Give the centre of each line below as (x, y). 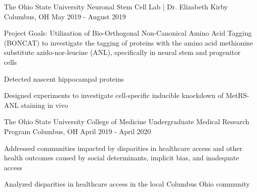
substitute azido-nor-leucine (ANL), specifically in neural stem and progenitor (122, 52)
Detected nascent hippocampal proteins (64, 78)
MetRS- (237, 95)
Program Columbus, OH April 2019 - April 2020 (78, 131)
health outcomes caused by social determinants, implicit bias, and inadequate (122, 158)
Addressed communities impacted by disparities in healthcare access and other (123, 148)
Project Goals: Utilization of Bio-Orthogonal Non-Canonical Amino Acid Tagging (128, 33)
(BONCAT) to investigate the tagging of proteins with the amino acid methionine (129, 42)
